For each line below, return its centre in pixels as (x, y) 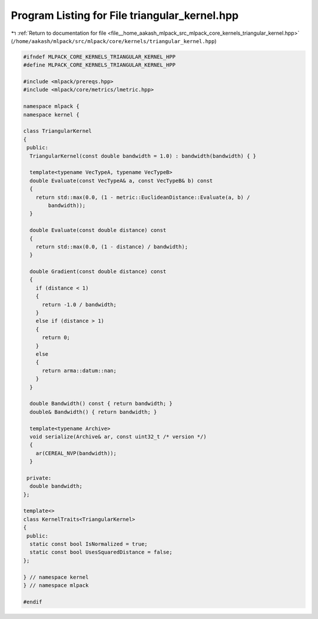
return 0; (56, 338)
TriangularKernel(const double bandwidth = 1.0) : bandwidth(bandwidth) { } (143, 156)
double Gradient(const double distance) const (98, 272)
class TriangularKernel (58, 131)
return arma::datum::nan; (79, 371)
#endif (33, 602)
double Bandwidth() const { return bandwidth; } (101, 404)
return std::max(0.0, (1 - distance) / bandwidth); (112, 247)
